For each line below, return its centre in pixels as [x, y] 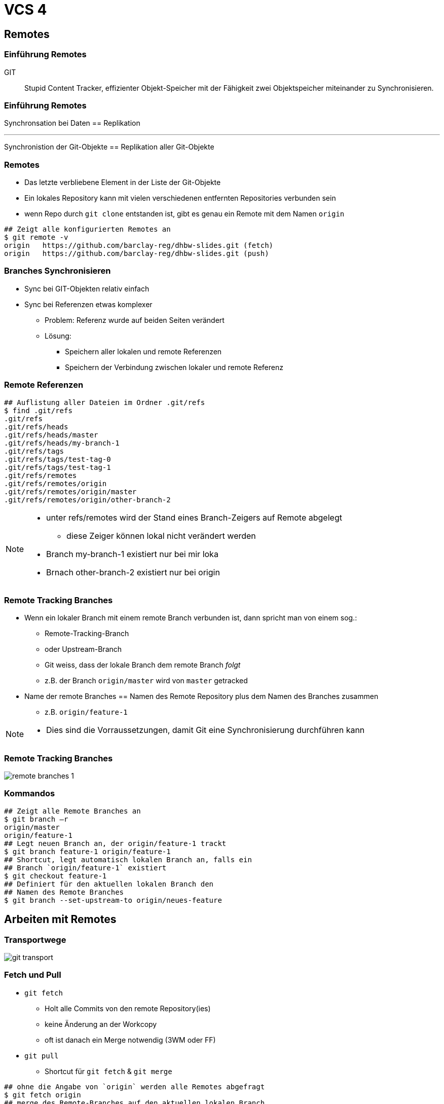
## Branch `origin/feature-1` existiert [85, 868]
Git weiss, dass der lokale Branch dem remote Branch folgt [143, 665]
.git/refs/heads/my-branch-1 [62, 443]
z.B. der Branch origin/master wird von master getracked [146, 681]
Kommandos [30, 794]
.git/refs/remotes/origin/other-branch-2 [87, 500]
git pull [42, 1056]
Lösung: [58, 336]
